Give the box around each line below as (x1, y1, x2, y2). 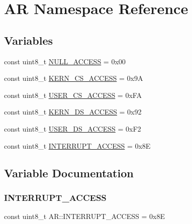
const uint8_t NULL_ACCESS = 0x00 (4, 56, 126, 66)
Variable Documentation (4, 165, 134, 180)
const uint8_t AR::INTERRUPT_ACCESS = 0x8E (4, 211, 165, 221)
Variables (4, 32, 53, 48)
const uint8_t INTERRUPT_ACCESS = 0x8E (4, 140, 151, 151)
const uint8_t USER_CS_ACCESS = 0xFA (4, 89, 142, 100)
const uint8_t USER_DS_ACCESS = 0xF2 (4, 123, 141, 134)
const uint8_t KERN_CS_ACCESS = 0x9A (4, 73, 143, 83)
